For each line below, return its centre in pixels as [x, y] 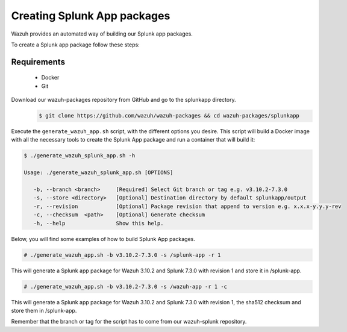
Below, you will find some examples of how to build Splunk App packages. [103, 239]
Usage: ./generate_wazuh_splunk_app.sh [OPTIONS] [98, 173]
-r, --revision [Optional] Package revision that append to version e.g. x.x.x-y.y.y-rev [187, 206]
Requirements [38, 62]
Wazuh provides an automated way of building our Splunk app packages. [102, 34]
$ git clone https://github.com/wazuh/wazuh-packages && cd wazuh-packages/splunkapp [169, 116]
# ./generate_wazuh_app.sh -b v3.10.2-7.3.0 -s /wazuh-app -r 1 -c [126, 287]
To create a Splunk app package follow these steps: [75, 45]
